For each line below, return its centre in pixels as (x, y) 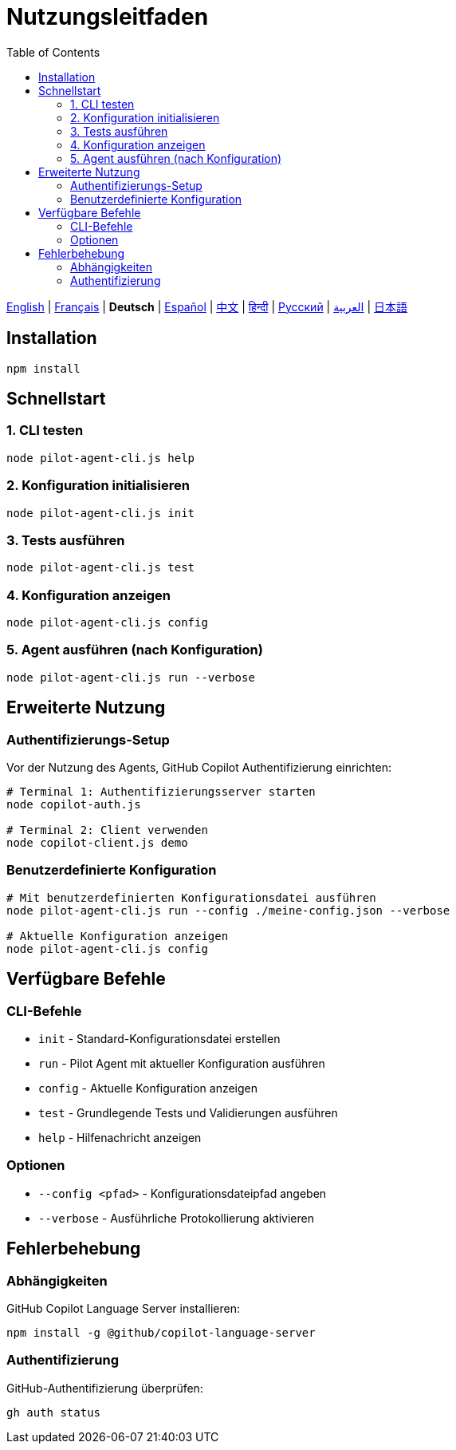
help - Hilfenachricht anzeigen (120, 1138)
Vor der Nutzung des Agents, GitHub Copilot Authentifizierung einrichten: (199, 768)
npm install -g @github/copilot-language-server (161, 1332)
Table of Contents (53, 52)
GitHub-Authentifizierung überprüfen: (105, 1388)
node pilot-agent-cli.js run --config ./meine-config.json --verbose (228, 910)
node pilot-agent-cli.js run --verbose (131, 677)
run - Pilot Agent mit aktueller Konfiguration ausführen (182, 1063)
